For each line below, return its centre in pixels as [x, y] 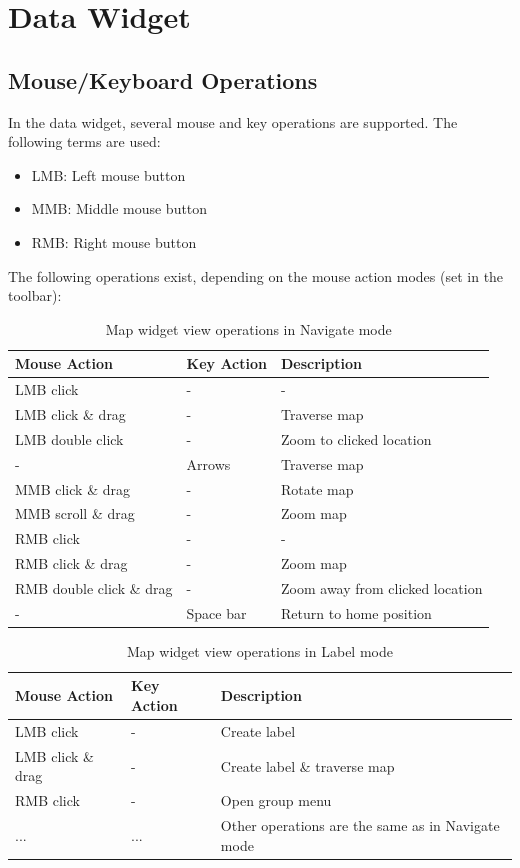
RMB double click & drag [94, 587]
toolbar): [35, 295]
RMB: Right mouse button [114, 241]
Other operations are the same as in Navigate [360, 825]
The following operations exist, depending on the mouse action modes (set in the [256, 275]
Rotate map [317, 488]
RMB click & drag [71, 563]
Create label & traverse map [307, 765]
